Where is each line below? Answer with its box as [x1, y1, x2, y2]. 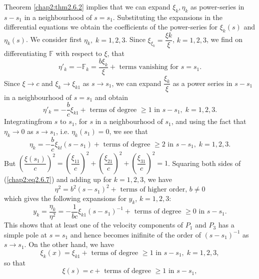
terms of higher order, [120, 186, 187, 193]
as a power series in [172, 77, 232, 88]
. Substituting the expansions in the [112, 11, 223, 22]
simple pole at [4, 229, 47, 239]
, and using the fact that [171, 116, 246, 126]
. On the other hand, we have [24, 239, 114, 249]
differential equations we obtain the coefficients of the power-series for [4, 21, 218, 32]
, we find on [206, 34, 242, 44]
